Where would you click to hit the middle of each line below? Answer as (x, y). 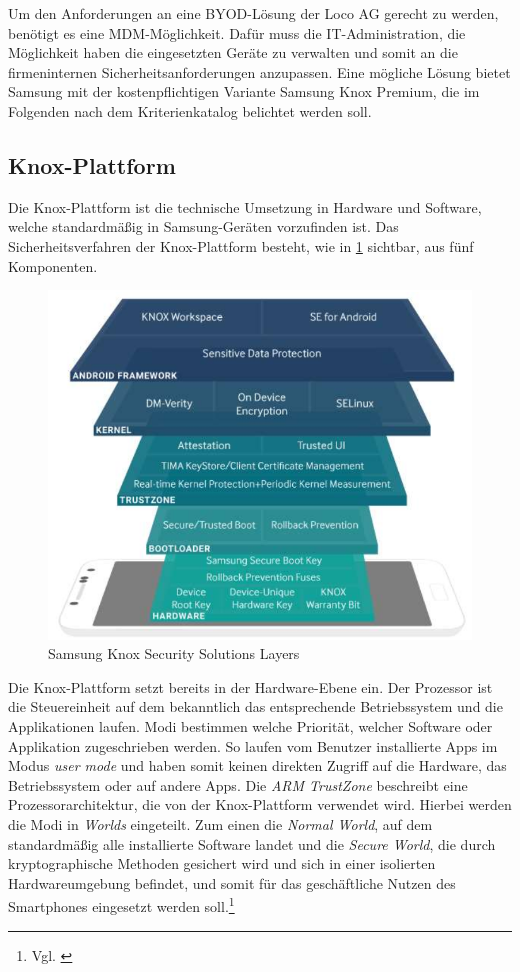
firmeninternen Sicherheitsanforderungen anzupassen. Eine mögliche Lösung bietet (259, 71)
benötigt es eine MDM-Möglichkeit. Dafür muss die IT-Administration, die (237, 32)
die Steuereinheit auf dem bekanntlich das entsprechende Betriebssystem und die (255, 706)
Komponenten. (53, 265)
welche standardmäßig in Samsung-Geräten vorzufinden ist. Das (203, 226)
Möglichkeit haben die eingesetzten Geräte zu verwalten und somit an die (233, 52)
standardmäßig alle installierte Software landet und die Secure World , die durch (252, 843)
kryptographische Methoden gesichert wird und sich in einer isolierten (222, 863)
